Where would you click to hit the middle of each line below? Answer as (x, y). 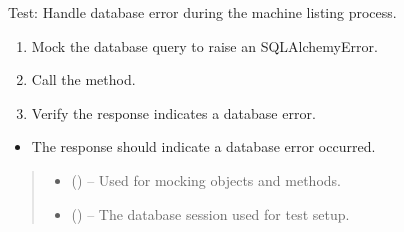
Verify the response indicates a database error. (173, 112)
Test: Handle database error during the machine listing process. (202, 12)
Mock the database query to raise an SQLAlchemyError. (204, 45)
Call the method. (83, 79)
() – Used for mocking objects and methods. (206, 179)
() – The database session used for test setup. (210, 213)
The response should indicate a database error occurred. (203, 146)
